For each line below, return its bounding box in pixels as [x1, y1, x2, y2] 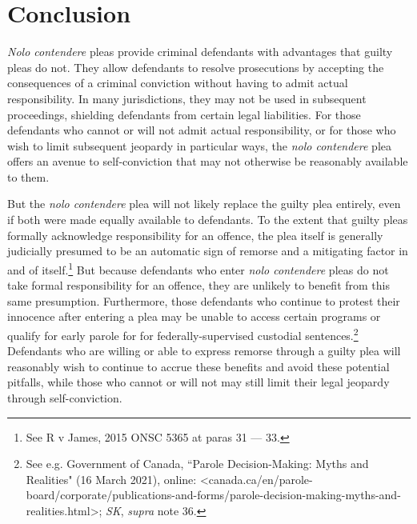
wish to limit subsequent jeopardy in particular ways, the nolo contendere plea [7, 137, 391, 154]
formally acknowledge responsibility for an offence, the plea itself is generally [7, 226, 383, 243]
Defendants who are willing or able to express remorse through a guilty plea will [7, 342, 401, 359]
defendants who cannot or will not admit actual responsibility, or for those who [7, 122, 396, 138]
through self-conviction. [7, 389, 122, 406]
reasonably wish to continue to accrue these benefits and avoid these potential [7, 358, 390, 374]
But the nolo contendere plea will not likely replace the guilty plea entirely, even [7, 195, 401, 212]
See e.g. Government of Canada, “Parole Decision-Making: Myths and [26, 455, 369, 472]
